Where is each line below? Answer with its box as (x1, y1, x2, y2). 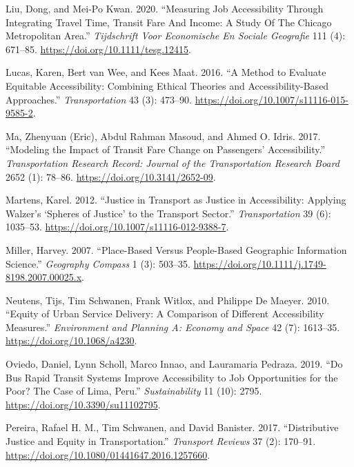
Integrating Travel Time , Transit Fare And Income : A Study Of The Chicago (6, 14, 332, 29)
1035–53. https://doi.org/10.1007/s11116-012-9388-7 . (6, 219, 229, 234)
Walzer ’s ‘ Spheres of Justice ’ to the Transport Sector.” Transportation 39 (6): (6, 206, 331, 220)
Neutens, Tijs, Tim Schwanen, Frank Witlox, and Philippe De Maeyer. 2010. (6, 292, 330, 307)
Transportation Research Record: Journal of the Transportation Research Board (6, 155, 340, 170)
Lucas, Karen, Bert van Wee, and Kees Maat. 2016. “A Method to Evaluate (6, 65, 326, 79)
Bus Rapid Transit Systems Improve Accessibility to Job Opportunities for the (6, 370, 338, 384)
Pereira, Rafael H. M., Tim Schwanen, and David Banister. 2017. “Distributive (6, 420, 339, 435)
